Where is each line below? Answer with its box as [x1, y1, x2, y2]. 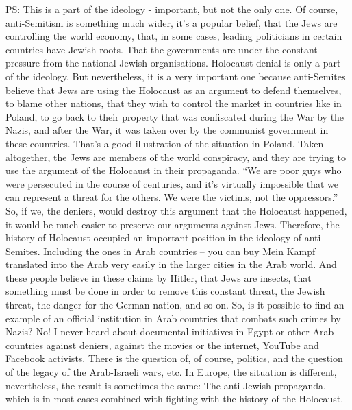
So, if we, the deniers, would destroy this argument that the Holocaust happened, [5, 203, 347, 217]
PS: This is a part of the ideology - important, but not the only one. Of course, [5, 2, 338, 16]
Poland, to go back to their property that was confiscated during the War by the [5, 109, 344, 123]
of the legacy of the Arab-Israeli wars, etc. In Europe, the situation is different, [5, 365, 337, 379]
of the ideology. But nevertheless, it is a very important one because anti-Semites [5, 69, 346, 83]
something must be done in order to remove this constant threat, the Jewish [5, 284, 325, 298]
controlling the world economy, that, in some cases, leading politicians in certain [5, 29, 342, 43]
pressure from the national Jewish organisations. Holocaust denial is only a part [5, 56, 341, 70]
